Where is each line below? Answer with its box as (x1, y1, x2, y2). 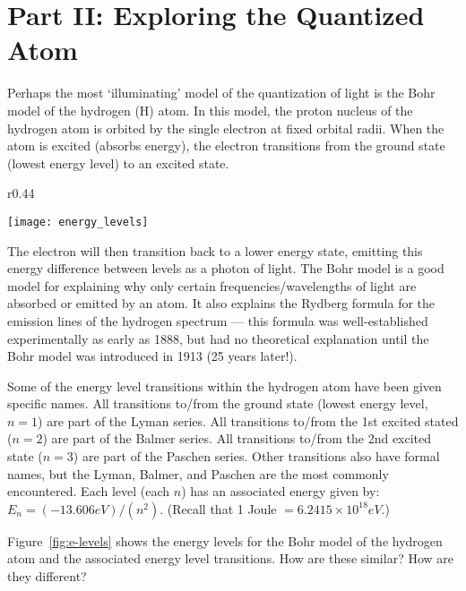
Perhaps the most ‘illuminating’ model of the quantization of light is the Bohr (7, 83, 436, 102)
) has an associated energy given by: (181, 482, 380, 501)
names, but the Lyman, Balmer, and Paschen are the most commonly (7, 464, 389, 483)
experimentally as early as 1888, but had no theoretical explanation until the (7, 329, 429, 347)
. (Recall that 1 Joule (160, 499, 277, 518)
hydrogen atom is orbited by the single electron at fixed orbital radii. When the (7, 118, 444, 137)
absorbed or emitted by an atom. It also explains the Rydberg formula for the (7, 294, 436, 313)
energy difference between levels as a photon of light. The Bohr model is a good (7, 259, 444, 278)
